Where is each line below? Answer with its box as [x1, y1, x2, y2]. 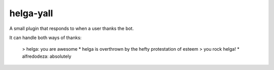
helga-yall [9, 8, 53, 19]
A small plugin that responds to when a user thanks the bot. [9, 25, 134, 31]
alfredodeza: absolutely [22, 53, 72, 59]
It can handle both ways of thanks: [9, 34, 82, 41]
